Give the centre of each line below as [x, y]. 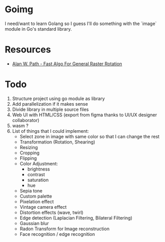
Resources [28, 50]
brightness [39, 169]
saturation [38, 180]
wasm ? [20, 126]
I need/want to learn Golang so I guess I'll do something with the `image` [81, 23]
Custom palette [36, 196]
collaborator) [26, 120]
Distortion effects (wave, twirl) [51, 212]
